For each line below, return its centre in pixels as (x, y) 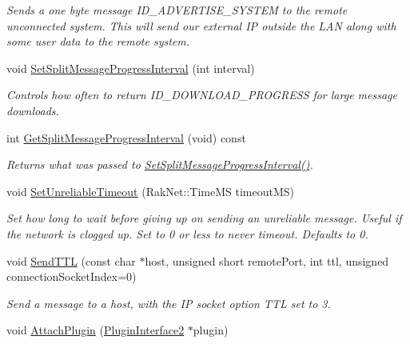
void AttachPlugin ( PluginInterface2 (96, 330)
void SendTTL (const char (71, 260)
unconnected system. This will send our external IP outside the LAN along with (201, 25)
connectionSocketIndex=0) (72, 276)
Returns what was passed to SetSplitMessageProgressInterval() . (160, 164)
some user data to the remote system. (98, 41)
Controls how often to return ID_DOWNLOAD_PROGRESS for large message (202, 95)
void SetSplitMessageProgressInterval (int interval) (131, 68)
